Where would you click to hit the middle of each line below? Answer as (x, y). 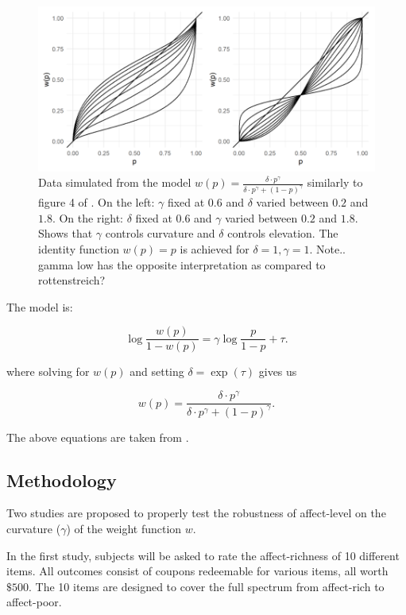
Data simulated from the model (115, 182)
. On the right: (88, 217)
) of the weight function (124, 528)
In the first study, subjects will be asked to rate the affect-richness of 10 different (203, 555)
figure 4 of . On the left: (97, 202)
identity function (79, 249)
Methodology (62, 480)
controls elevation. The (283, 233)
